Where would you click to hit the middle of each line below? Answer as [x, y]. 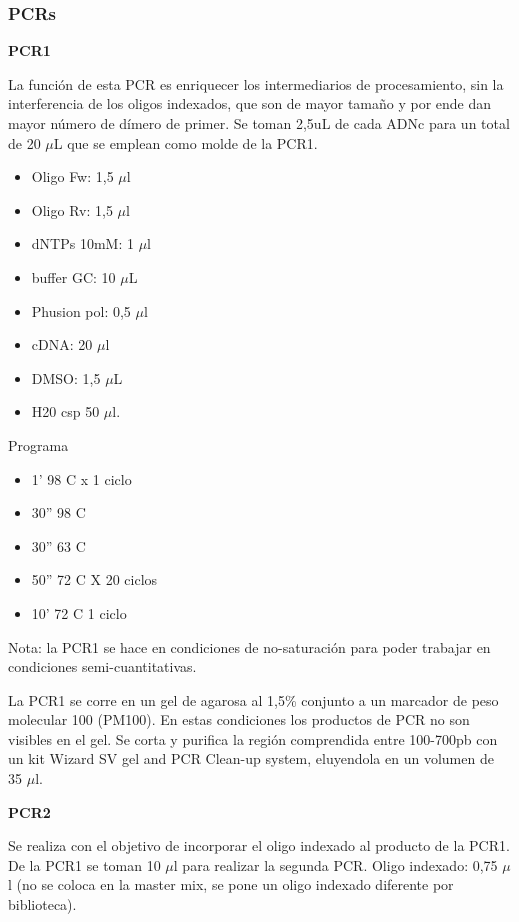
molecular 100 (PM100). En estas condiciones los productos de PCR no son [239, 719]
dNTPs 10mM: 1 [82, 243]
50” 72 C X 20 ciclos [94, 579]
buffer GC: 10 [73, 276]
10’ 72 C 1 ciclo [79, 612]
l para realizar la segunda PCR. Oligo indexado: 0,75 [335, 864]
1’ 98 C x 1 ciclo [81, 478]
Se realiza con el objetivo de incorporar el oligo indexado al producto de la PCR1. [259, 845]
